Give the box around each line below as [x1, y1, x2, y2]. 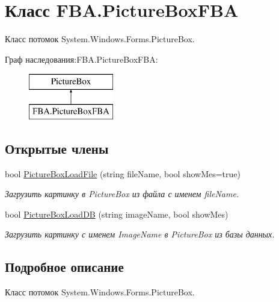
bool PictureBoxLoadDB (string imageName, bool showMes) [5, 207, 228, 220]
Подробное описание [5, 257, 124, 276]
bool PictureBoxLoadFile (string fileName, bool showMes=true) [5, 167, 241, 180]
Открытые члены [5, 139, 109, 157]
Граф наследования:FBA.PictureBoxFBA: [5, 52, 158, 65]
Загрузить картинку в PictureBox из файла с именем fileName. [5, 187, 239, 200]
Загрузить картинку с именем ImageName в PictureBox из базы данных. [5, 228, 275, 241]
